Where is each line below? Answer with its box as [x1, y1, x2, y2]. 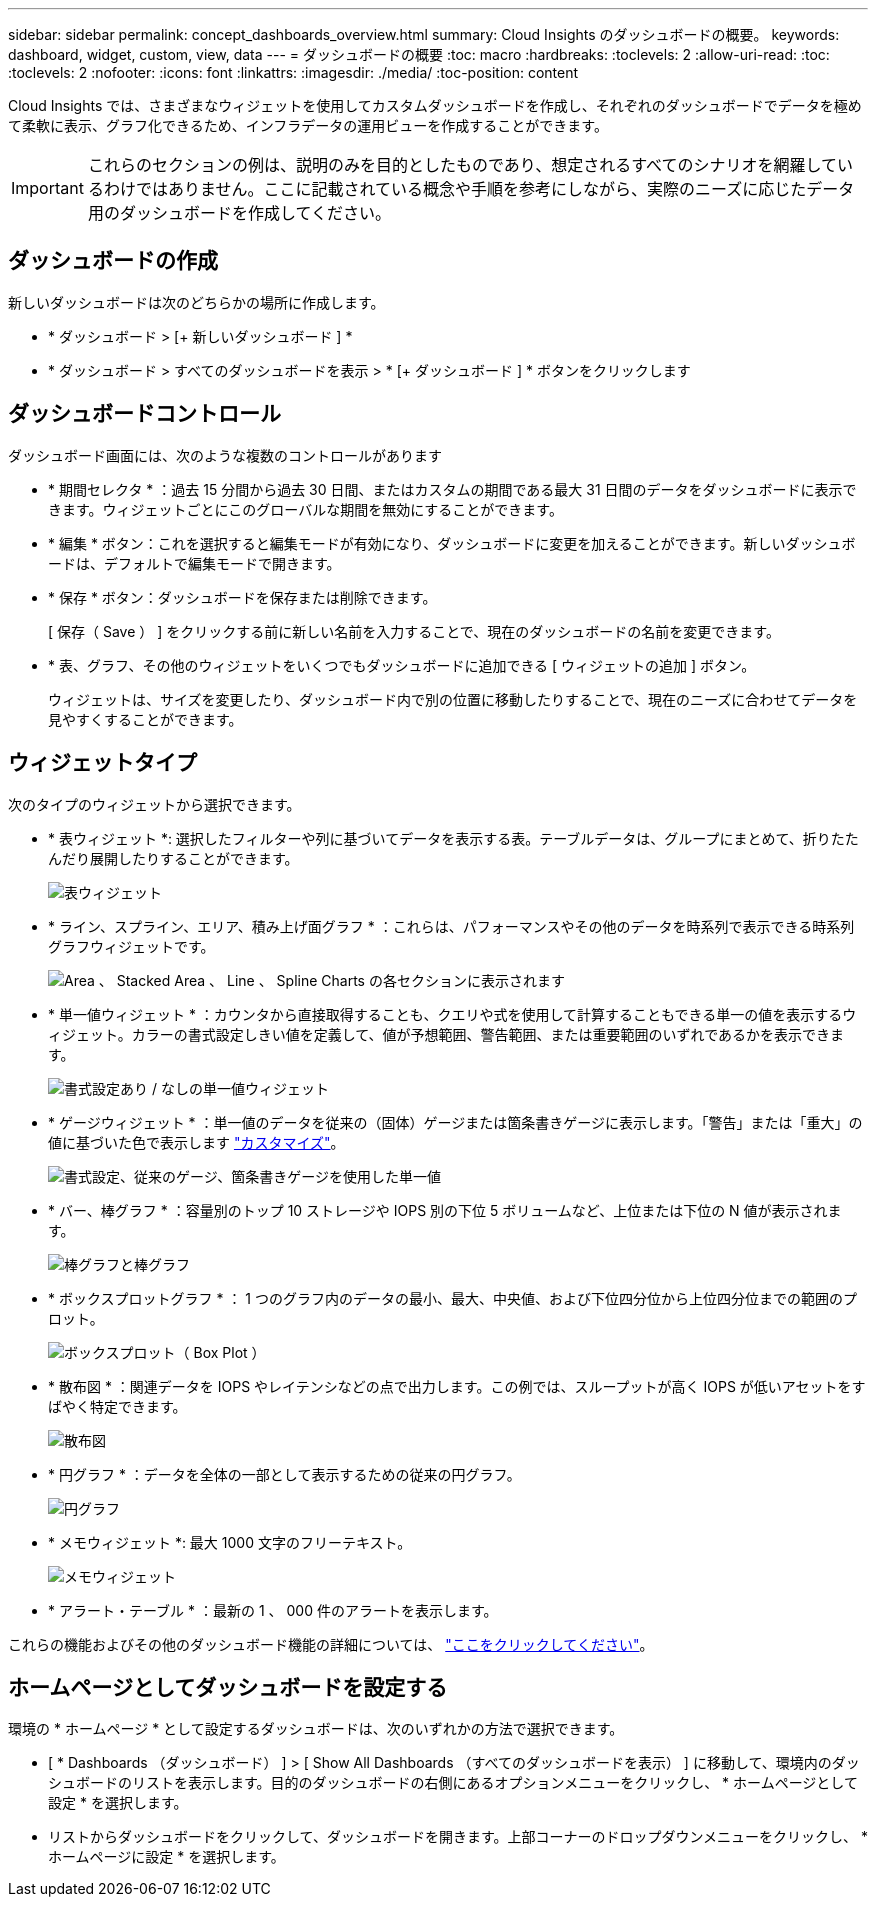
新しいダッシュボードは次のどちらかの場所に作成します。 [8, 293, 385, 311]
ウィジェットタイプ [8, 750, 197, 776]
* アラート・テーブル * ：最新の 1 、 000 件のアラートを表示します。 [48, 1601, 498, 1619]
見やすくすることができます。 [48, 710, 243, 728]
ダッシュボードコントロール [8, 401, 281, 427]
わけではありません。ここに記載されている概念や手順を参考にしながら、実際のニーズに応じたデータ [103, 179, 855, 199]
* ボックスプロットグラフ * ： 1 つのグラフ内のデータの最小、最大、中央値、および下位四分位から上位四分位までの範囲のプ [48, 1289, 857, 1307]
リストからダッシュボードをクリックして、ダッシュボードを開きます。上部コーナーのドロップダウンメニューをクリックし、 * [48, 1828, 869, 1846]
